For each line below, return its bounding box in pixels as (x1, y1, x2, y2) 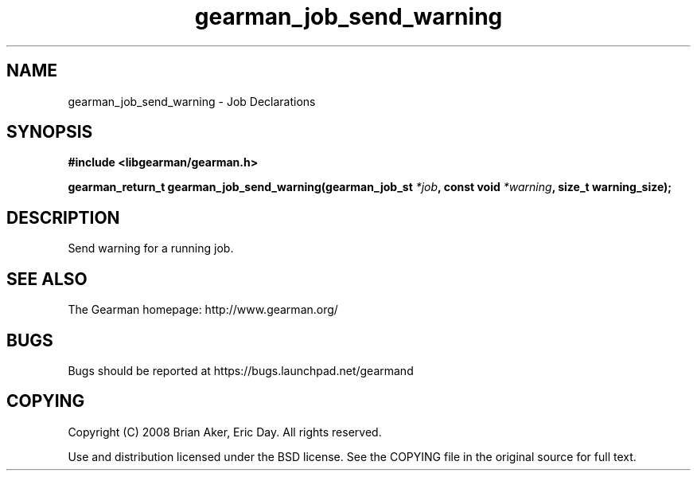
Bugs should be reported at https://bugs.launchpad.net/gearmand (68, 363, 414, 377)
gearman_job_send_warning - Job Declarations (68, 94, 316, 108)
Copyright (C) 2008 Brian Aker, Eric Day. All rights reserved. (68, 424, 382, 439)
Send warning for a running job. (68, 241, 234, 256)
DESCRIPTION (6, 207, 120, 228)
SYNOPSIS (6, 122, 93, 143)
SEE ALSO (6, 268, 88, 289)
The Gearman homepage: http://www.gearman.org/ (68, 303, 338, 317)
